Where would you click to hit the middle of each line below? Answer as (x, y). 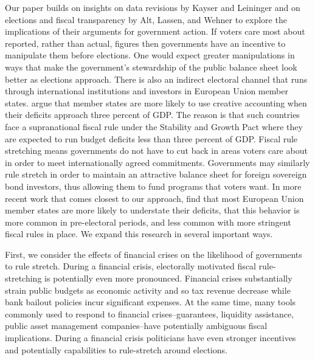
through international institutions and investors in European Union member (147, 91)
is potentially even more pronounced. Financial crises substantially (168, 278)
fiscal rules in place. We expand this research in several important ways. (139, 234)
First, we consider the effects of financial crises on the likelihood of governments (154, 254)
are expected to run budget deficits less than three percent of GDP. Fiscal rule (151, 138)
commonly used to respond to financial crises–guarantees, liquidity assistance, (150, 313)
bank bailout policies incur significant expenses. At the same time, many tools (151, 302)
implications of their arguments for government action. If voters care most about (155, 31)
